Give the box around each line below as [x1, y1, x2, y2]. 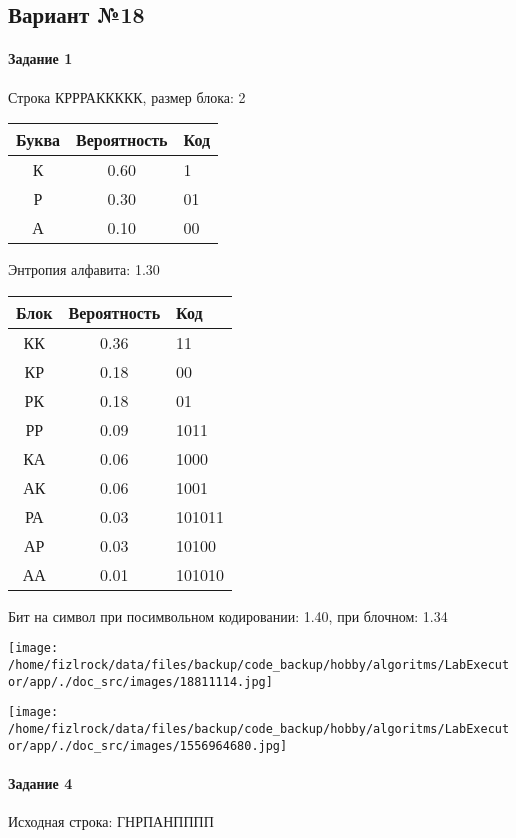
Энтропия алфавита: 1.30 [8, 259, 160, 280]
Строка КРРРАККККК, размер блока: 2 [8, 86, 246, 107]
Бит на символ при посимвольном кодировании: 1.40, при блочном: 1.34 [8, 605, 448, 626]
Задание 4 [8, 772, 73, 793]
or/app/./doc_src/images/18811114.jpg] [8, 674, 273, 689]
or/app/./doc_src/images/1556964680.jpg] [8, 738, 288, 753]
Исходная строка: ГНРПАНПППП [8, 811, 214, 832]
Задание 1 [8, 48, 73, 69]
